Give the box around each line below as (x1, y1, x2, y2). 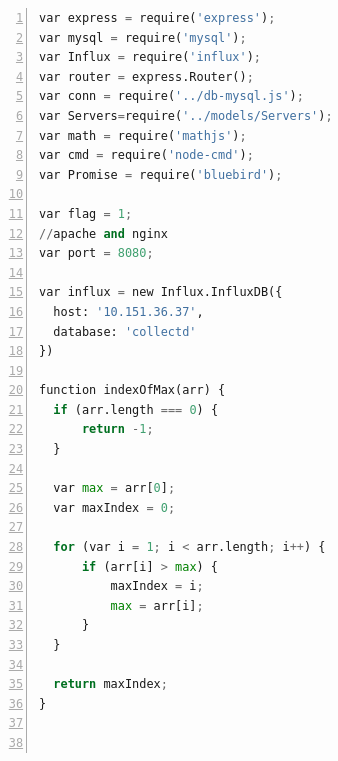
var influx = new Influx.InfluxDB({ (39, 285, 283, 300)
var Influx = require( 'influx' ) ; (39, 50, 261, 65)
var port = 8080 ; (39, 246, 154, 261)
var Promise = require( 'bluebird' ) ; (39, 167, 283, 182)
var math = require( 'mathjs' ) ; (39, 128, 247, 143)
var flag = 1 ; (39, 206, 133, 221)
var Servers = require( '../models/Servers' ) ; (39, 108, 333, 123)
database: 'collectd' (53, 324, 197, 339)
